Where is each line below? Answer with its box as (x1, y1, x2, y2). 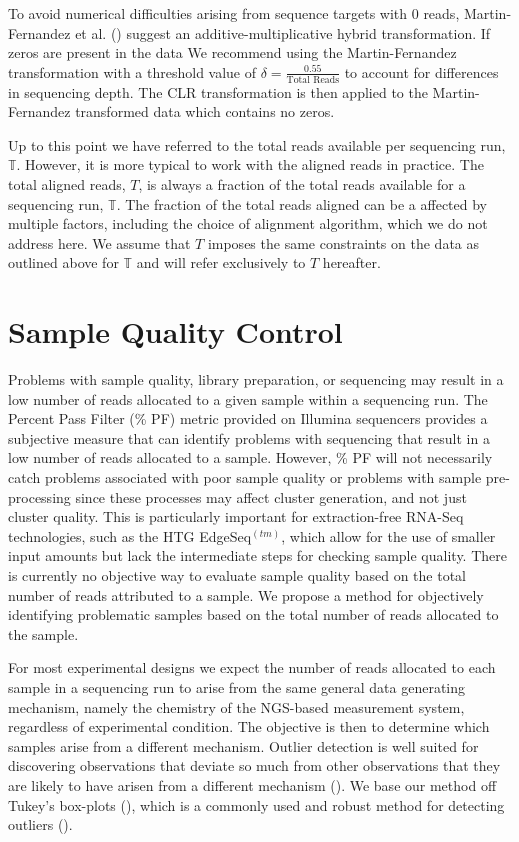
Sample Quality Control (8, 311, 343, 352)
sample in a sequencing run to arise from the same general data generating (8, 676, 466, 697)
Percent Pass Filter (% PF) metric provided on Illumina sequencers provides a (8, 408, 488, 429)
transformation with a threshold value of (8, 61, 257, 82)
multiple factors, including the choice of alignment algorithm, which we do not (8, 213, 488, 234)
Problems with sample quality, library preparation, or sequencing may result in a (8, 369, 504, 390)
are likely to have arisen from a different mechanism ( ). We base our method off (8, 774, 497, 795)
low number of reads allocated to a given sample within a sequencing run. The (8, 388, 488, 409)
